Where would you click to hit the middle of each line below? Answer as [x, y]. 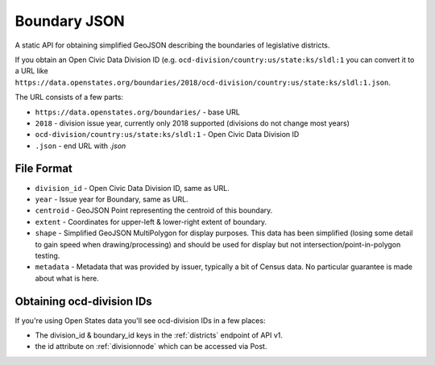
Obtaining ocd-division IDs [83, 301]
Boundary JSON [70, 21]
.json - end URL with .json [81, 146]
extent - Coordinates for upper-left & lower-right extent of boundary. [151, 222]
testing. [48, 255]
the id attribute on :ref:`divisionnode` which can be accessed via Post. [151, 346]
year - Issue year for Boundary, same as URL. [112, 199]
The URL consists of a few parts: [69, 97]
